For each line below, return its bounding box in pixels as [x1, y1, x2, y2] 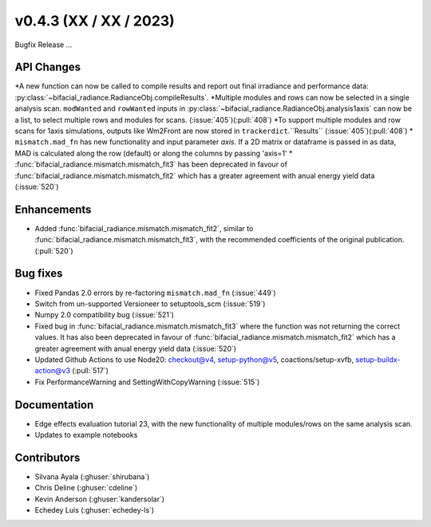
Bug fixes [14, 267, 63, 281]
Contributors [14, 450, 81, 464]
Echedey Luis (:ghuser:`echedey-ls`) [34, 505, 155, 515]
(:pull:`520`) [34, 246, 73, 255]
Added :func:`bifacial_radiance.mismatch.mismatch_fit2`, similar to [34, 223, 254, 233]
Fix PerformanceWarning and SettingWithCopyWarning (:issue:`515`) [34, 377, 260, 387]
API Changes [14, 61, 81, 74]
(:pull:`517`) [72, 366, 109, 376]
